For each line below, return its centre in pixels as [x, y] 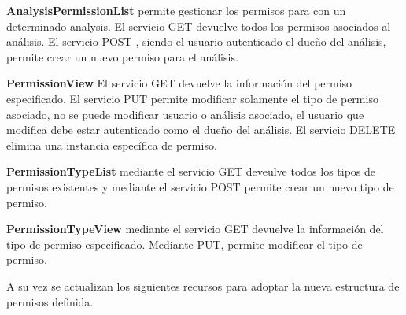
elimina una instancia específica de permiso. [112, 145]
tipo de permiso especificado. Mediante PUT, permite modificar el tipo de [185, 244]
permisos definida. [50, 301]
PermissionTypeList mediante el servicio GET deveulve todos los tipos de [191, 171]
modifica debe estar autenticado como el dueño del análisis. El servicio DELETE [201, 130]
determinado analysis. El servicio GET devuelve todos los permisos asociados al [199, 26]
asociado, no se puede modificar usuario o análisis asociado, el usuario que [185, 114]
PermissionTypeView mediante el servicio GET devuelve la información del [195, 229]
